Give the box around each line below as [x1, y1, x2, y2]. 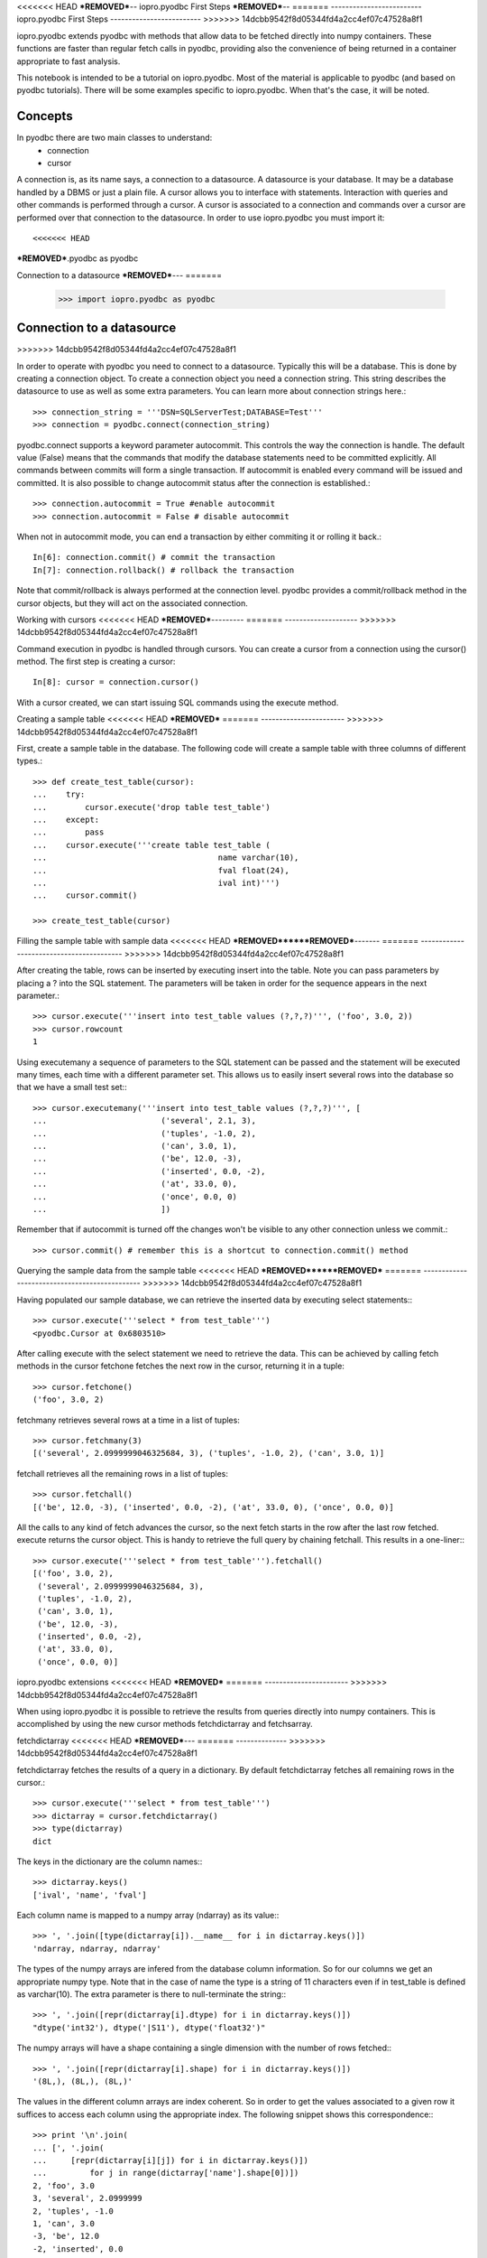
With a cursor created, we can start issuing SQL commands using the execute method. [16, 696, 339, 708]
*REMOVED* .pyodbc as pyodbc [16, 253, 139, 264]
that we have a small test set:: [16, 1082, 127, 1093]
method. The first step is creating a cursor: [16, 656, 176, 667]
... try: [32, 789, 86, 799]
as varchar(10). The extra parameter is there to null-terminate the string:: [16, 1989, 287, 2000]
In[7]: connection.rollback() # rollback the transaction [32, 564, 295, 575]
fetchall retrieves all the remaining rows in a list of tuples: [16, 1468, 229, 1479]
